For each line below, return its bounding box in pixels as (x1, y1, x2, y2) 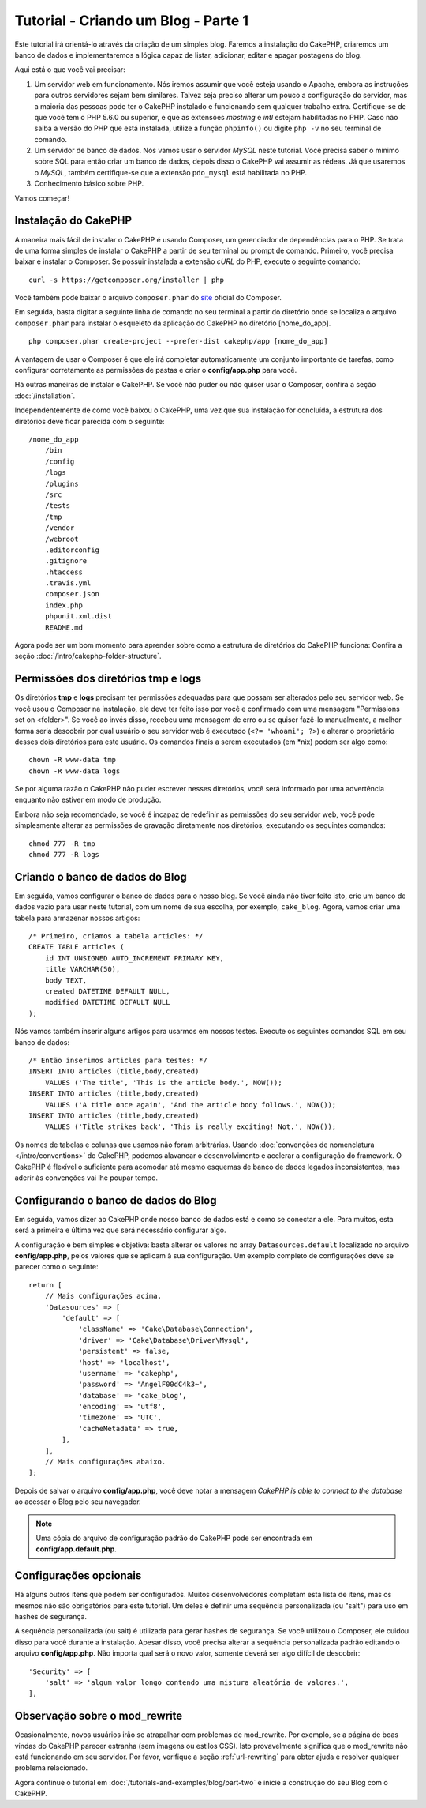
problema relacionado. (14, 1763, 88, 1772)
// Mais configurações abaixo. (44, 1457, 166, 1467)
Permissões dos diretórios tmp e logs (14, 672, 201, 686)
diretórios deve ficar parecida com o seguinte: (14, 416, 165, 426)
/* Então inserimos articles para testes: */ (28, 1056, 208, 1065)
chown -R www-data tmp (28, 755, 117, 765)
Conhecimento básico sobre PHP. (34, 179, 144, 189)
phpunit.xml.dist (44, 612, 112, 621)
